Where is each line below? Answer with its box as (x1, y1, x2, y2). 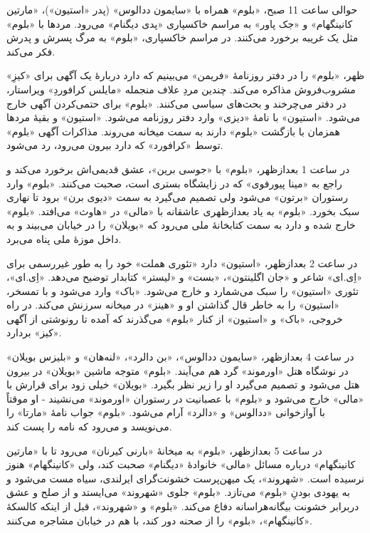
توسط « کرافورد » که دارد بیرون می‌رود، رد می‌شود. (6, 138, 223, 152)
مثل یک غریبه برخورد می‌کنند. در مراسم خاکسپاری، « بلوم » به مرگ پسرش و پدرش (6, 30, 359, 45)
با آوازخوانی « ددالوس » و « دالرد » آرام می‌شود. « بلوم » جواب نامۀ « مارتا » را (6, 405, 325, 420)
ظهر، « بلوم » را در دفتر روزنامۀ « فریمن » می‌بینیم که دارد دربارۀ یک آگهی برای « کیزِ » (6, 68, 365, 83)
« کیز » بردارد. (6, 325, 62, 340)
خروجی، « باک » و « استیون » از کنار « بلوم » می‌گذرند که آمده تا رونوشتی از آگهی (6, 311, 343, 326)
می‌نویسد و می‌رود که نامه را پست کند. (6, 419, 172, 434)
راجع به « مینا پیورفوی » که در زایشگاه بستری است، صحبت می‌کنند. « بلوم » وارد (6, 175, 342, 190)
